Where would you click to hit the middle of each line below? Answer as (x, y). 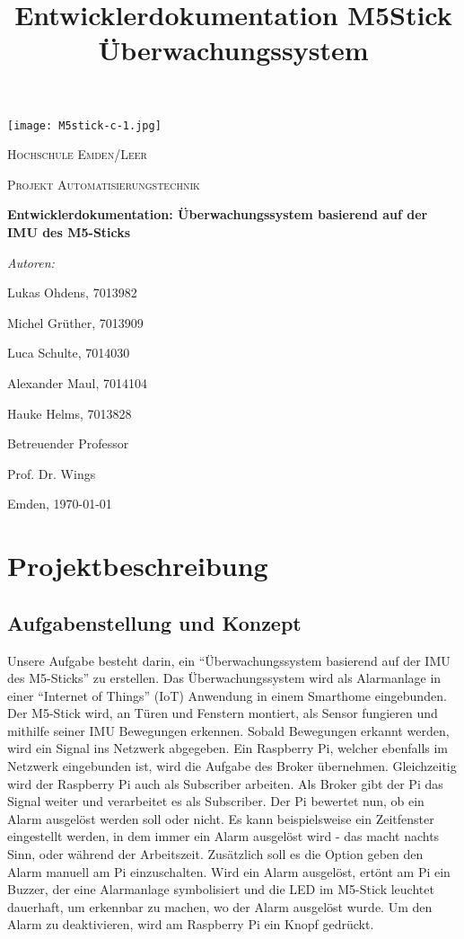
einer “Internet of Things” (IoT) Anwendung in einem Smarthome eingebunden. (227, 695)
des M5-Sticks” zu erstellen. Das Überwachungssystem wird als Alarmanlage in (224, 678)
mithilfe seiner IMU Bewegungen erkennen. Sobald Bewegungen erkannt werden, (228, 730)
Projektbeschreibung (138, 566)
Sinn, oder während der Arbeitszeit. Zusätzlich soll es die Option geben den (215, 854)
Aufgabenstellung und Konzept (154, 622)
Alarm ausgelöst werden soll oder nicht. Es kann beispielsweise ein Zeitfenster (221, 818)
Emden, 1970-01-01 (60, 504)
